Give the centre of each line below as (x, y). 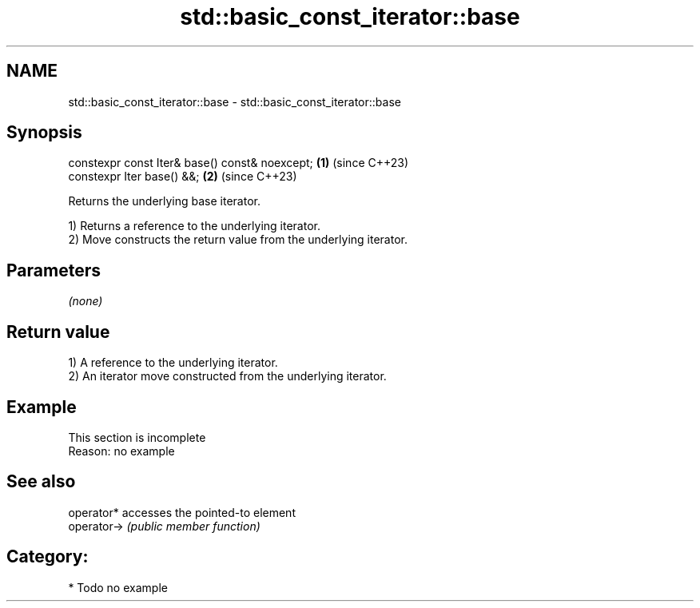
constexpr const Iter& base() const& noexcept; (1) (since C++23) (239, 163)
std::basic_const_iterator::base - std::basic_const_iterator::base (235, 101)
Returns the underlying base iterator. (165, 201)
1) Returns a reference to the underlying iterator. (194, 226)
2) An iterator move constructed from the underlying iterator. (227, 376)
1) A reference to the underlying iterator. (173, 363)
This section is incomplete (137, 437)
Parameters (54, 270)
